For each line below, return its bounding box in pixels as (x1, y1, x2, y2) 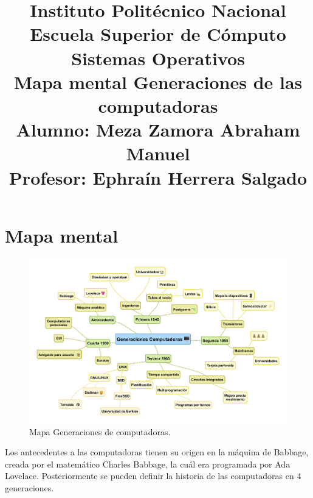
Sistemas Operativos (71, 45, 245, 70)
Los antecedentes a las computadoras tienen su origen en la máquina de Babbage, (5, 446, 309, 458)
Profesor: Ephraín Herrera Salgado (9, 165, 308, 190)
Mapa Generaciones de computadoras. (29, 425, 171, 438)
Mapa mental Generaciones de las (13, 69, 303, 94)
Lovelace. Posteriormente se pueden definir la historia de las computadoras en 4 (5, 469, 301, 482)
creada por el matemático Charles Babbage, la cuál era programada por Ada (5, 457, 291, 470)
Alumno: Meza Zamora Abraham (16, 117, 300, 142)
